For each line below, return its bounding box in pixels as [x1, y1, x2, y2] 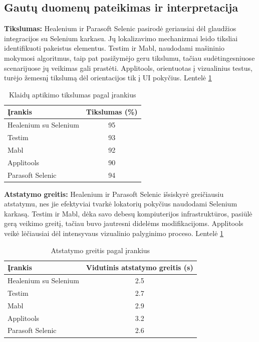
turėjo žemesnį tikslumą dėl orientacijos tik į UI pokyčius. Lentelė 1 [4, 72, 212, 83]
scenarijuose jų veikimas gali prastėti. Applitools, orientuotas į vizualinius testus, [4, 62, 252, 73]
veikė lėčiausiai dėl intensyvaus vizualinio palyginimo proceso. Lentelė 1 [4, 228, 224, 239]
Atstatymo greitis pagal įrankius [51, 245, 150, 255]
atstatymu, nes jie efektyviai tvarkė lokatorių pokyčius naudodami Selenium [4, 198, 237, 209]
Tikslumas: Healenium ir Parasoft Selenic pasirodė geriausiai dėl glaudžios [4, 23, 236, 34]
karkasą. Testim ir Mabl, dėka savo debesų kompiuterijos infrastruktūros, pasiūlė [4, 208, 252, 218]
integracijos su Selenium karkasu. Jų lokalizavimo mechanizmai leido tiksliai [4, 33, 238, 43]
